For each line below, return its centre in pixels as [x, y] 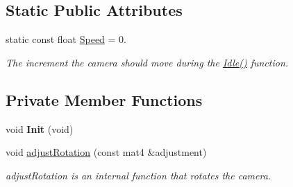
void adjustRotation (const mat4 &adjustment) [106, 152]
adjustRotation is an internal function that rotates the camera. [139, 175]
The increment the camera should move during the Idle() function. [147, 62]
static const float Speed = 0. [66, 39]
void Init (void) [40, 128]
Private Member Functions [104, 99]
